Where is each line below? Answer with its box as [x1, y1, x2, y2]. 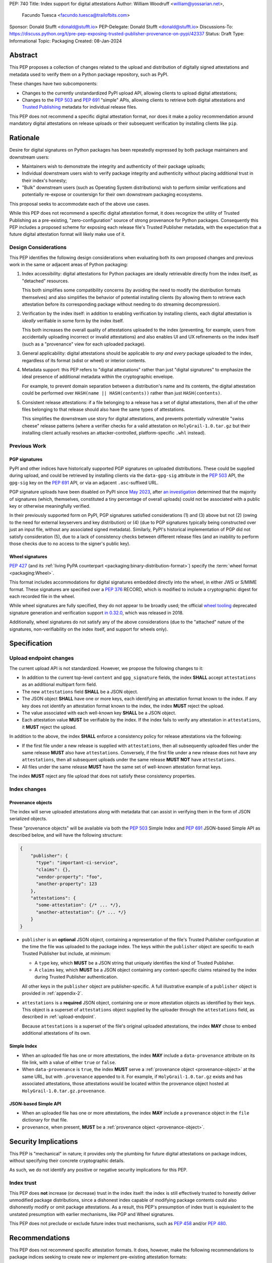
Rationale [9, 134, 40, 142]
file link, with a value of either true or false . [22, 1059, 116, 1065]
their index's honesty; [22, 177, 67, 183]
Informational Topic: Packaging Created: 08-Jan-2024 [9, 38, 122, 44]
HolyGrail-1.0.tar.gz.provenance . [22, 1088, 106, 1094]
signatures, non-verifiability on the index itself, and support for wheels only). [9, 626, 168, 632]
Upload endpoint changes [9, 655, 74, 662]
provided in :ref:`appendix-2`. [22, 990, 83, 996]
